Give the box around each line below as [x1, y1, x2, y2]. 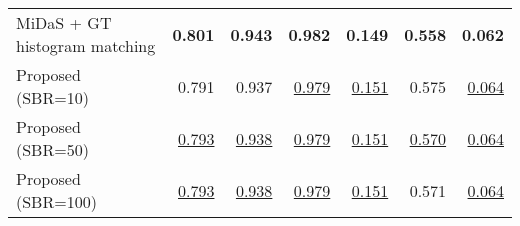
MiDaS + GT [16, 11, 112, 34]
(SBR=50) [16, 138, 89, 161]
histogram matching [16, 34, 156, 57]
